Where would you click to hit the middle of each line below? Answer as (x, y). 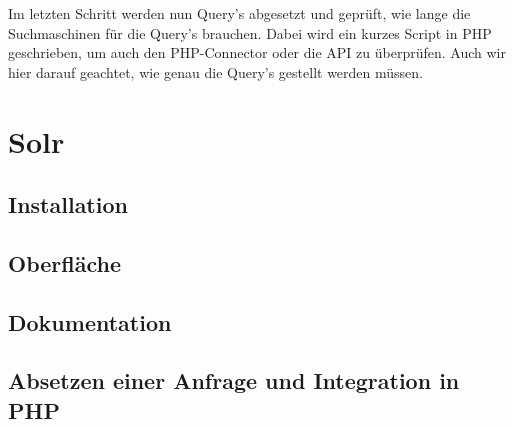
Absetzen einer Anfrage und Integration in (234, 380)
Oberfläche (64, 262)
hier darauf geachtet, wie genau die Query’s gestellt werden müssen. (215, 71)
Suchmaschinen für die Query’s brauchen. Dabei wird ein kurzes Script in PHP (250, 32)
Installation (68, 204)
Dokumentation (90, 321)
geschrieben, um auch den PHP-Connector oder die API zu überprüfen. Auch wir (257, 52)
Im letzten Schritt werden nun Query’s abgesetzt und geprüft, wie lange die (239, 13)
